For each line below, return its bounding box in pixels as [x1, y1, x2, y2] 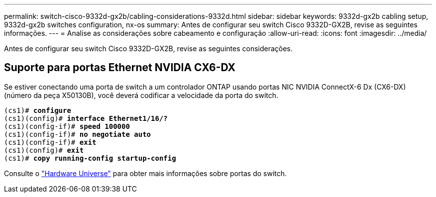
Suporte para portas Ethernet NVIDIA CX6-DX [4, 61, 236, 74]
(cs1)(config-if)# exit [4, 138, 97, 146]
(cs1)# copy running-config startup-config [4, 154, 176, 162]
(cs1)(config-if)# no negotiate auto [4, 130, 151, 138]
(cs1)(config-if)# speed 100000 [4, 122, 130, 130]
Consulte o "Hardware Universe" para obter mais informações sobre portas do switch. [4, 169, 287, 178]
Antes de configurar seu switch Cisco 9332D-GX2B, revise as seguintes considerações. [4, 44, 293, 53]
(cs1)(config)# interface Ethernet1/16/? [4, 114, 168, 122]
